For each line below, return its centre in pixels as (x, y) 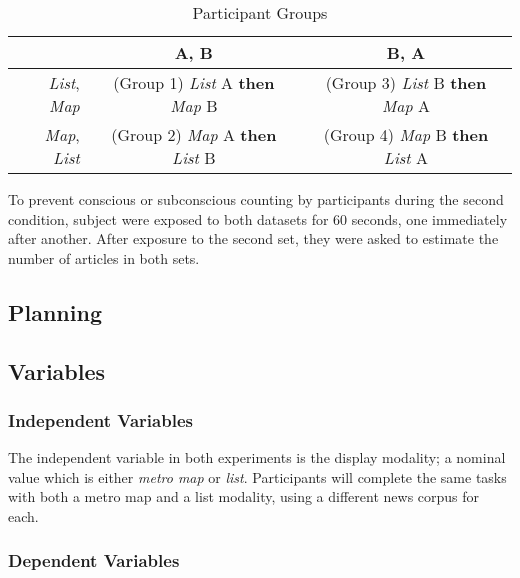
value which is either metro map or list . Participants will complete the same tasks (257, 476)
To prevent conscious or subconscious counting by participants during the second (256, 199)
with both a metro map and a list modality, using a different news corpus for (244, 496)
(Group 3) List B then (406, 82)
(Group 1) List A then (194, 82)
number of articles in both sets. (104, 257)
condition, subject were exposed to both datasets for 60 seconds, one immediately (258, 218)
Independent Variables (100, 419)
